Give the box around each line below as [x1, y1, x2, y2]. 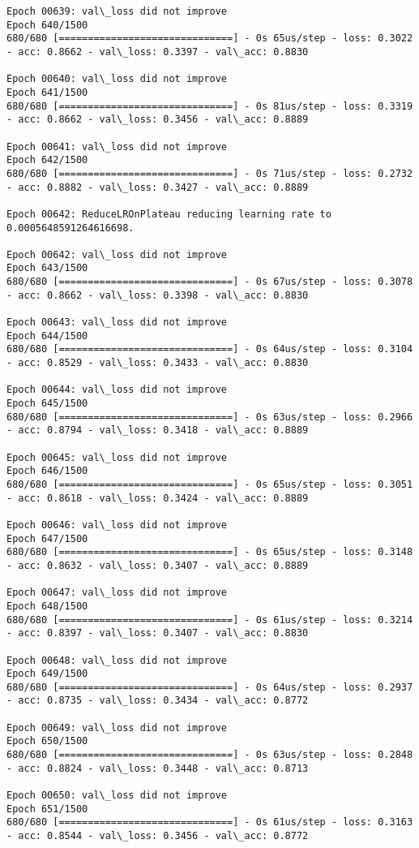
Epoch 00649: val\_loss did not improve [6, 721, 228, 734]
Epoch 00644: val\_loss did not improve [6, 384, 228, 396]
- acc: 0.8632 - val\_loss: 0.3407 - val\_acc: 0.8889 [6, 559, 309, 571]
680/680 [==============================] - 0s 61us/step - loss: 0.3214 [6, 613, 413, 626]
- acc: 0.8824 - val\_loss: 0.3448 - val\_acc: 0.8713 [6, 762, 309, 774]
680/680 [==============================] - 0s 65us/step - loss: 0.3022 [6, 32, 413, 45]
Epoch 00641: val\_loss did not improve [6, 140, 228, 153]
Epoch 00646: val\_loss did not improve [6, 519, 228, 531]
